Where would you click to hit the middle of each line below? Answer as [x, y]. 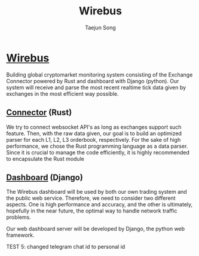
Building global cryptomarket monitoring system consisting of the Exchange [99, 74]
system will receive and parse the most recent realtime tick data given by [96, 87]
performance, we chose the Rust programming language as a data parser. [97, 146]
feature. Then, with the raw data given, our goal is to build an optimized [94, 133]
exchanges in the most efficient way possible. [62, 93]
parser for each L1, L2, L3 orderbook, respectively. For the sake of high [94, 139]
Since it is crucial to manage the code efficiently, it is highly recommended [98, 152]
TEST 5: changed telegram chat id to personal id [66, 247]
